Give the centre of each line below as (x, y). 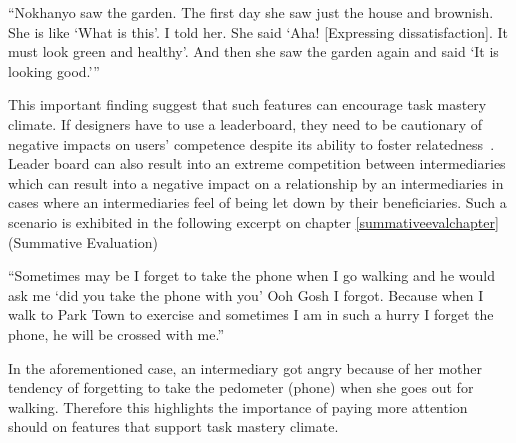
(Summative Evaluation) (83, 241)
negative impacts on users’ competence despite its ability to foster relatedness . (251, 143)
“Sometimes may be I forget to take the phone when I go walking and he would (251, 275)
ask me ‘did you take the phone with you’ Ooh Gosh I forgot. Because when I (246, 294)
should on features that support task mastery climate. (173, 426)
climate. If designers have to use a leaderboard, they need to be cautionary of (245, 123)
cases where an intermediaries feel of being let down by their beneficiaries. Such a (257, 202)
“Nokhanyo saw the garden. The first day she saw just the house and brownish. (251, 12)
